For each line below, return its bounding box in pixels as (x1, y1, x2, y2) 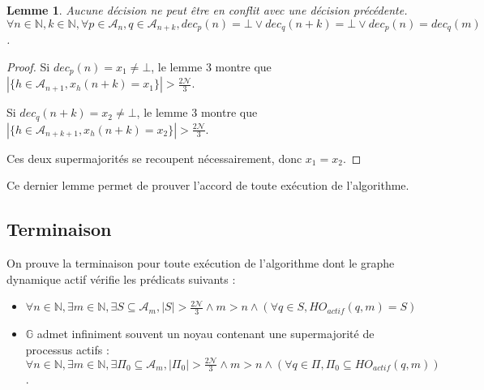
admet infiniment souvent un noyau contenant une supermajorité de (36, 324, 375, 341)
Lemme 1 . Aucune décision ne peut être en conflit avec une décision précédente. (6, 2, 408, 18)
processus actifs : (25, 341, 109, 358)
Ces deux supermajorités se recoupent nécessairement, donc (6, 149, 302, 166)
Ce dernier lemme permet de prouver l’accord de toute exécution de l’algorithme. (6, 177, 409, 194)
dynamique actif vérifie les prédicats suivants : (6, 270, 236, 287)
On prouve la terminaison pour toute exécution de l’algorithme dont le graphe (6, 254, 395, 271)
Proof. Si (6, 58, 50, 75)
